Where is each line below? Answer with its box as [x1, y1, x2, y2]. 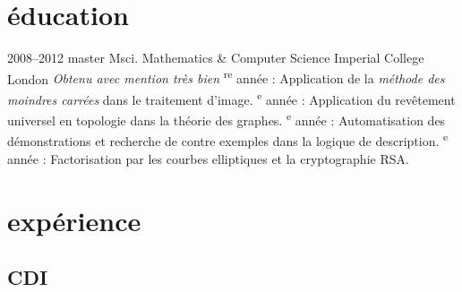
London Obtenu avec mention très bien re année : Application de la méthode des [7, 66, 445, 88]
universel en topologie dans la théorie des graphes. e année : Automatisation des [7, 108, 446, 129]
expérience [7, 202, 141, 238]
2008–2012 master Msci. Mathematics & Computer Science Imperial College [7, 48, 424, 67]
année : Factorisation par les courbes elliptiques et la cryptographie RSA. [7, 149, 409, 167]
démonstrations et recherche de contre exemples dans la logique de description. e [7, 129, 449, 150]
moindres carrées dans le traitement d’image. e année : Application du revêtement [7, 87, 456, 108]
